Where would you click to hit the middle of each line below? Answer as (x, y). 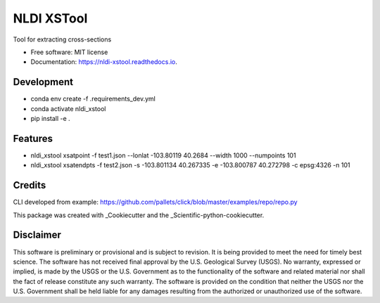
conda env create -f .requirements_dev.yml (93, 99)
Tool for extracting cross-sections (62, 39)
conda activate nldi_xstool (68, 108)
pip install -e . (50, 119)
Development (43, 82)
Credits (30, 185)
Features (33, 138)
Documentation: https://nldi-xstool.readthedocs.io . (104, 62)
